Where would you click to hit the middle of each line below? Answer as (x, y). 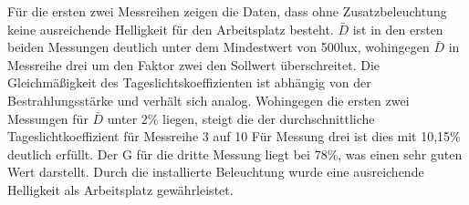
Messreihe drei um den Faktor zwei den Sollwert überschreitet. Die (194, 64)
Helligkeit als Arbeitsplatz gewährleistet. (120, 189)
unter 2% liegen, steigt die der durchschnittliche (241, 118)
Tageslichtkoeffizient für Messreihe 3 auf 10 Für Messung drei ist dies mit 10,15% (234, 136)
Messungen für (48, 118)
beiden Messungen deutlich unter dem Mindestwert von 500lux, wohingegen (219, 47)
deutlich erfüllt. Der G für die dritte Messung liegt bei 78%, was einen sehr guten (235, 154)
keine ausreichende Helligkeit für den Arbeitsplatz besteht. (171, 29)
